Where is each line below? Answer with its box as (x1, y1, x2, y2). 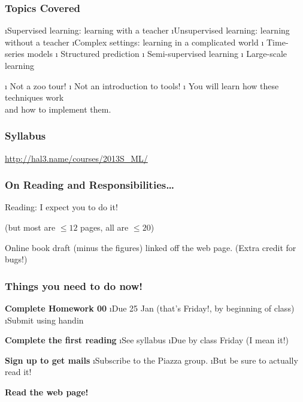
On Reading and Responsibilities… (5, 177, 174, 192)
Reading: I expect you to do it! (5, 201, 118, 213)
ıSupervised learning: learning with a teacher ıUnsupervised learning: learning (5, 24, 290, 37)
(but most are (5, 221, 56, 233)
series (5, 47, 25, 60)
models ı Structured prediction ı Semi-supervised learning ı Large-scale (27, 47, 287, 60)
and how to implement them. (5, 102, 111, 115)
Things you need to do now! (5, 278, 143, 293)
